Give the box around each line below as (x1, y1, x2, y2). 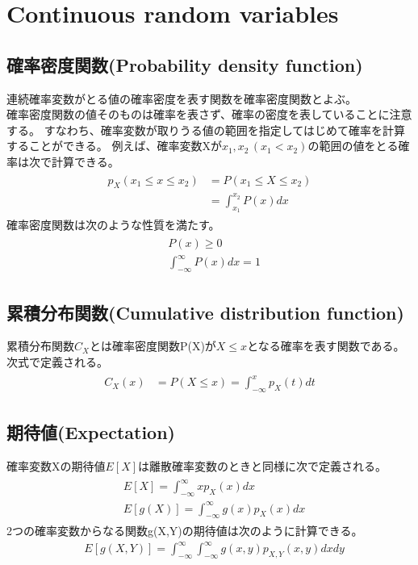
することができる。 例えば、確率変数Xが (6, 137, 222, 154)
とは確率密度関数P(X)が (89, 337, 216, 354)
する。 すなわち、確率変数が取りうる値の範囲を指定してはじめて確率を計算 (6, 121, 405, 138)
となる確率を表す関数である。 (247, 337, 405, 354)
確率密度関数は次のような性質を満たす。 (6, 216, 220, 233)
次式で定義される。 (6, 353, 108, 370)
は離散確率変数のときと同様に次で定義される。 (138, 458, 387, 475)
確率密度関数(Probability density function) (6, 52, 363, 77)
